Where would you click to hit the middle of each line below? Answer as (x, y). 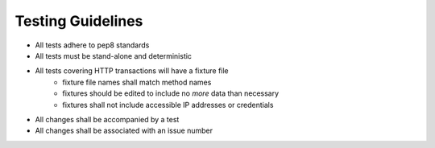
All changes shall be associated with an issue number (124, 131)
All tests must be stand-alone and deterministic (114, 55)
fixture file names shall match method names (137, 82)
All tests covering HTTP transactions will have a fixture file (132, 71)
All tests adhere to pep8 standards (92, 45)
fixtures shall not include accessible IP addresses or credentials (168, 105)
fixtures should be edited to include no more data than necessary (171, 93)
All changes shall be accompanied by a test (107, 119)
